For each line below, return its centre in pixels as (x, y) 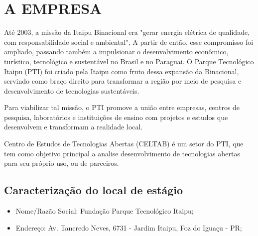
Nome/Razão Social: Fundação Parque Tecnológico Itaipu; (105, 211)
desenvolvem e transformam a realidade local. (73, 127)
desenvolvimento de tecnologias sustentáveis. (72, 90)
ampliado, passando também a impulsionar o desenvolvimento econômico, (116, 52)
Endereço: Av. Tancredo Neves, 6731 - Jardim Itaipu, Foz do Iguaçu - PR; (129, 227)
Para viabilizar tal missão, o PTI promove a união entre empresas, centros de (122, 107)
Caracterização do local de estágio (94, 190)
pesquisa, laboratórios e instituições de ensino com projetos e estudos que (116, 117)
